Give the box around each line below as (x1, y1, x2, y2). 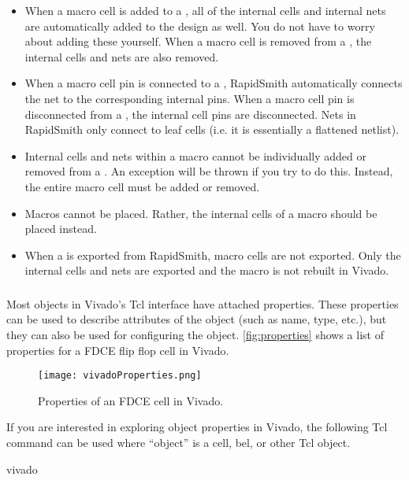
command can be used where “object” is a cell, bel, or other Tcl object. (6, 434, 351, 451)
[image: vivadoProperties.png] (38, 370, 202, 382)
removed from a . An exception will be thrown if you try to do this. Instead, (24, 163, 393, 179)
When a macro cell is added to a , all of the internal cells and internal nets (24, 2, 386, 18)
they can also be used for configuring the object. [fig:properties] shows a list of (6, 327, 384, 343)
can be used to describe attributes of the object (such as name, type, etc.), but (6, 311, 387, 327)
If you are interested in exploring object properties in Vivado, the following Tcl (6, 419, 388, 435)
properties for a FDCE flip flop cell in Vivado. (6, 342, 229, 358)
